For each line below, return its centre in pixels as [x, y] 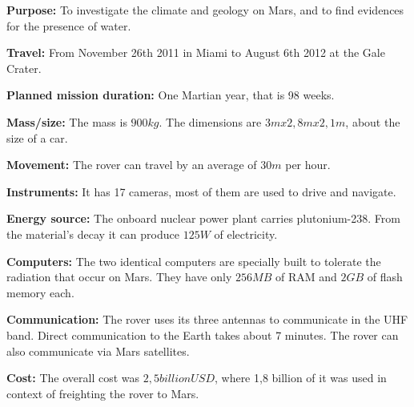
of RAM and [306, 277]
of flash [385, 277]
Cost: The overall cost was [73, 378]
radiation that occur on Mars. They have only [119, 277]
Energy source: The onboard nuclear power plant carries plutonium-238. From [203, 218]
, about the [373, 121]
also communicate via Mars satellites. [98, 351]
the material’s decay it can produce [93, 234]
